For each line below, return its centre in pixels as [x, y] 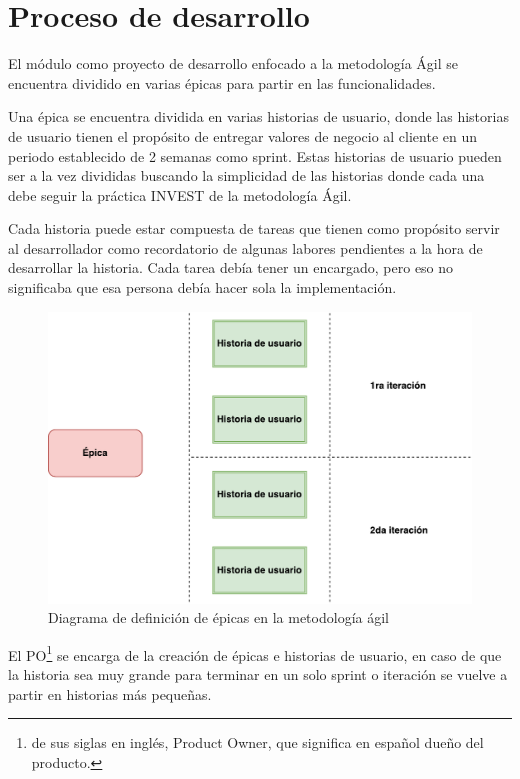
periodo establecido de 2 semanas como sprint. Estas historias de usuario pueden [255, 155]
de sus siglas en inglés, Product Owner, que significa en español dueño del [257, 742]
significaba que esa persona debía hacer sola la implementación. [202, 287]
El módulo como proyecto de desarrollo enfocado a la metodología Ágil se [233, 63]
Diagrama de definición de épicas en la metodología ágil [218, 617]
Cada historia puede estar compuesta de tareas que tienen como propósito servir [254, 228]
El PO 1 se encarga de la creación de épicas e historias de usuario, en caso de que [255, 653]
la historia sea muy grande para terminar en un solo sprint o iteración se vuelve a [258, 674]
